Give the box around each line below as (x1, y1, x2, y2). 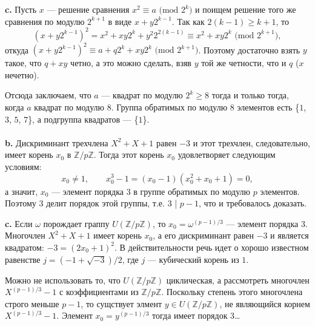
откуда (5, 43, 28, 56)
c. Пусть (5, 3, 37, 15)
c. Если (5, 217, 33, 229)
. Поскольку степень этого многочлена (161, 285, 303, 298)
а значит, (5, 185, 38, 197)
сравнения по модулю (5, 15, 85, 27)
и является (270, 229, 309, 242)
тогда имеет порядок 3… (152, 309, 240, 322)
